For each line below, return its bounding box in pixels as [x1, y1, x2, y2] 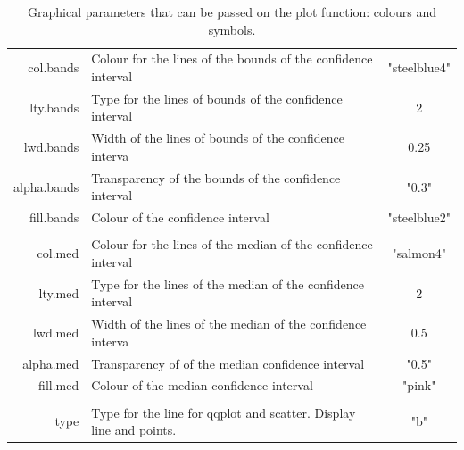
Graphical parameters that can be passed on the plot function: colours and [28, 3, 436, 21]
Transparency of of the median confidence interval [91, 354, 365, 372]
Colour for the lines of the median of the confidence [91, 235, 373, 254]
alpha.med [22, 354, 79, 372]
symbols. [208, 20, 256, 38]
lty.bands [29, 97, 79, 116]
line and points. [91, 421, 177, 439]
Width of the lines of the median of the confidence [91, 314, 367, 333]
